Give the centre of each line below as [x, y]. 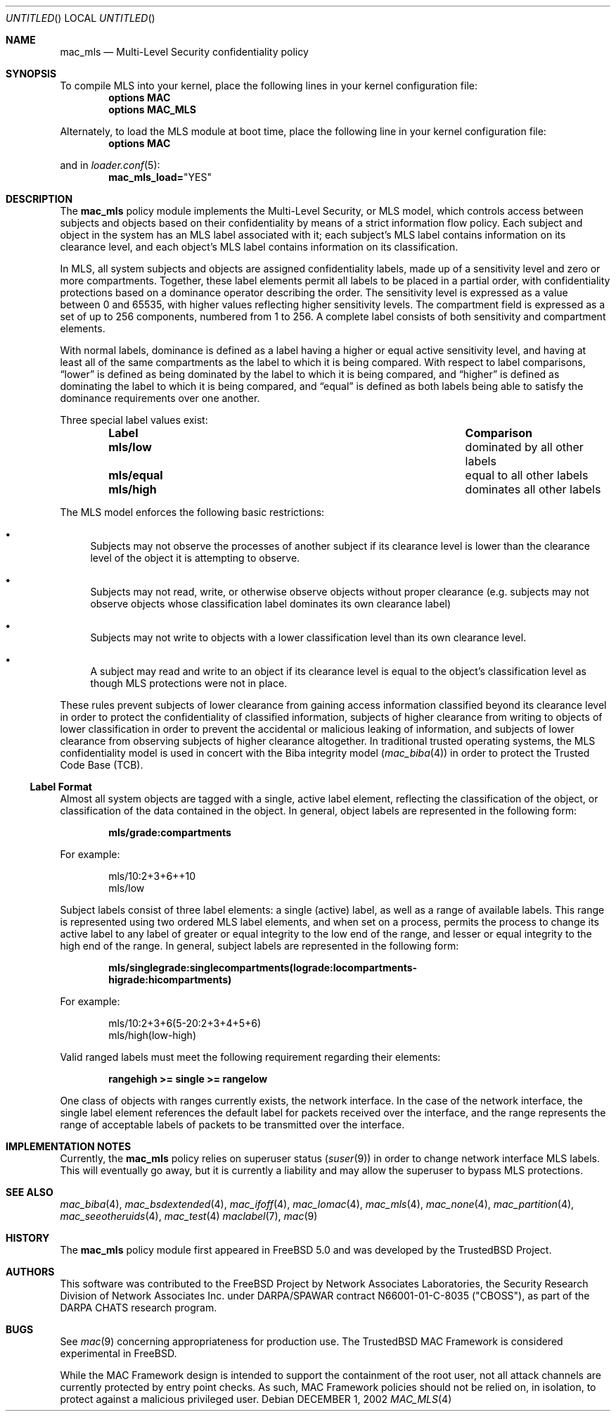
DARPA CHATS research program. [139, 1308]
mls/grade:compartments [170, 832]
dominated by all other [524, 447]
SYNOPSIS [31, 74]
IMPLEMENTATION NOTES [69, 1146]
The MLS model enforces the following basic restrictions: [192, 512]
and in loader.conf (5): [110, 165]
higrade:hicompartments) [170, 980]
